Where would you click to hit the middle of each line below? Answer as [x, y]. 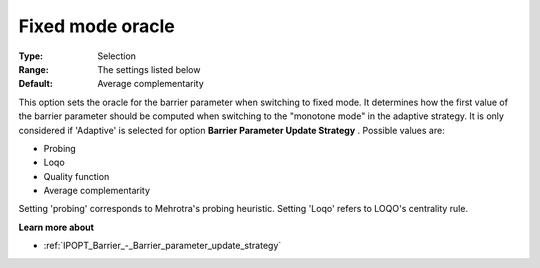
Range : [33, 69]
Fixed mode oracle [96, 26]
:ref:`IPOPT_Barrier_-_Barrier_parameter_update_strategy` [162, 246]
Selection [117, 56]
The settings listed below [149, 69]
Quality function [76, 176]
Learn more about [56, 227]
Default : [36, 84]
